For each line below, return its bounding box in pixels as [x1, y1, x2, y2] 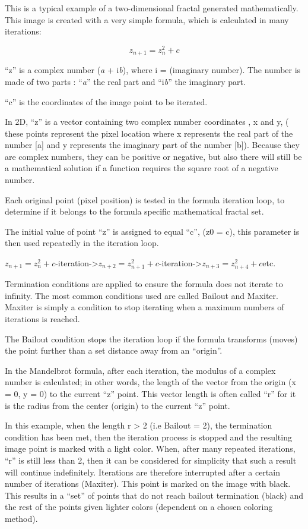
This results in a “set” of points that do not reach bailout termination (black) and [5, 489, 303, 501]
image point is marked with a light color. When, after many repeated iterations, [5, 442, 296, 455]
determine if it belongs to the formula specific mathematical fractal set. [5, 205, 264, 218]
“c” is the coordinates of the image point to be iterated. [5, 95, 208, 108]
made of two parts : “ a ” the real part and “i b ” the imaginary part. [5, 75, 246, 87]
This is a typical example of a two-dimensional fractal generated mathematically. [5, 2, 299, 14]
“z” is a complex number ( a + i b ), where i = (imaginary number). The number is [5, 64, 301, 76]
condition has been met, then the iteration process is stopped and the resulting [5, 430, 292, 443]
